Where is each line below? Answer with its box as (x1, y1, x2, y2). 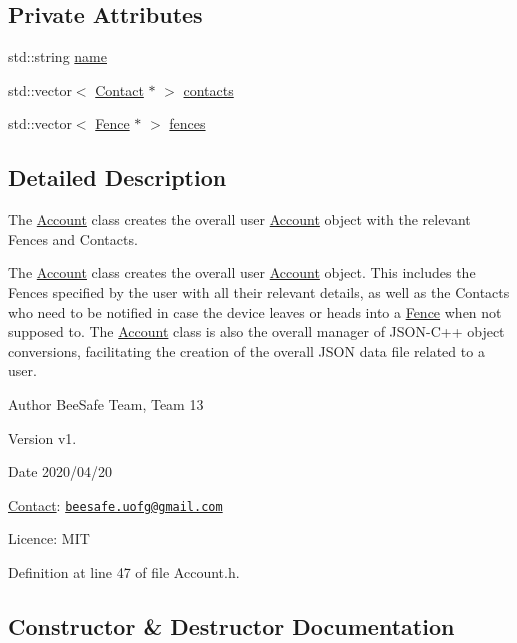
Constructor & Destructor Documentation (8, 610, 455, 641)
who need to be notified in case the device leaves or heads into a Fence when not (8, 301, 502, 322)
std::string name (8, 46, 107, 67)
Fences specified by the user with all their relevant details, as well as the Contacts (8, 281, 510, 302)
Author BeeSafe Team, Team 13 (8, 393, 204, 414)
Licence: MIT (8, 528, 90, 549)
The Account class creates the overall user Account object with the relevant (8, 209, 471, 230)
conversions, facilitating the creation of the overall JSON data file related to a (8, 340, 485, 361)
